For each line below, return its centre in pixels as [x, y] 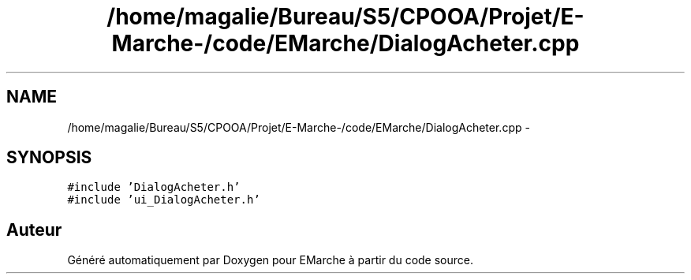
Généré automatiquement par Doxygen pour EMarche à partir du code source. [270, 260]
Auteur [34, 230]
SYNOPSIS [49, 158]
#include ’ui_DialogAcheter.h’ [164, 200]
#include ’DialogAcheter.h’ [154, 187]
